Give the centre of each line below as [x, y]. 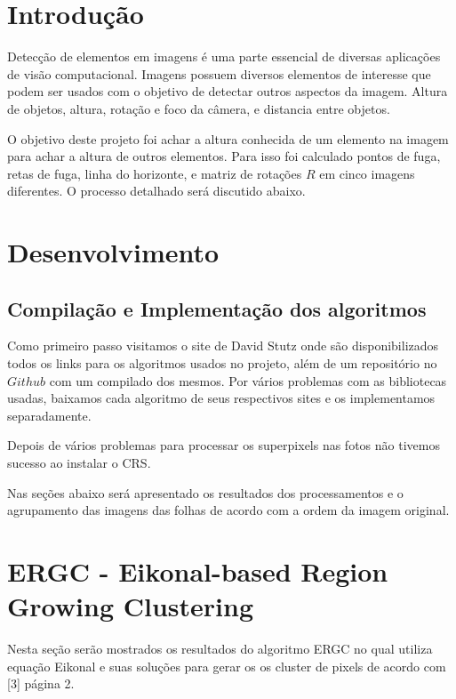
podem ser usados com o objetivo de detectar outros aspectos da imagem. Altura [228, 91]
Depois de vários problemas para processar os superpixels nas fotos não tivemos [224, 445]
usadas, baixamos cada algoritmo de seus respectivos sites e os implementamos [221, 398]
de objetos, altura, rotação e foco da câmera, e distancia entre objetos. [199, 108]
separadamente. [49, 415]
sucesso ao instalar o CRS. [79, 463]
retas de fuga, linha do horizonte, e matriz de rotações [155, 173]
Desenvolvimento [113, 252]
